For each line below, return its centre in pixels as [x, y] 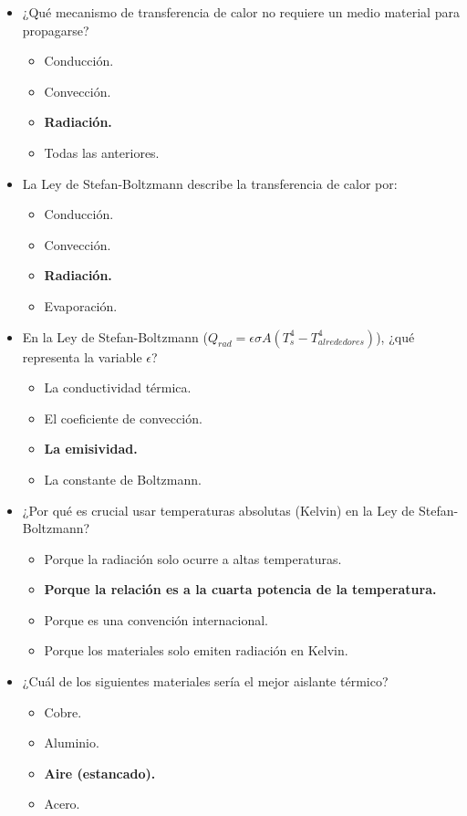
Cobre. [63, 711]
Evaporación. [81, 305]
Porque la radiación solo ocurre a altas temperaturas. [193, 558]
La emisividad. [91, 449]
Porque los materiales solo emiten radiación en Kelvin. [196, 650]
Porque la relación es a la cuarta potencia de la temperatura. [240, 589]
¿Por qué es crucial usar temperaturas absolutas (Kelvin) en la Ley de [218, 510]
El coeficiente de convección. [123, 418]
